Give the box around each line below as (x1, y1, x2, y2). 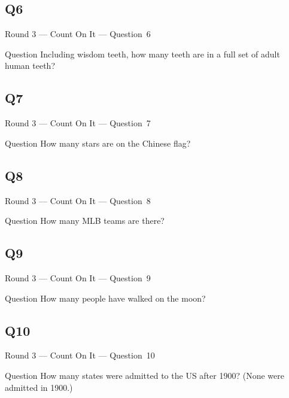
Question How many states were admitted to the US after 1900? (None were (5, 369, 284, 381)
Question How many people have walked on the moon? (5, 291, 206, 304)
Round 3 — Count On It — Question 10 (5, 349, 155, 361)
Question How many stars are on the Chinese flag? (5, 136, 191, 149)
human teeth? (5, 59, 55, 72)
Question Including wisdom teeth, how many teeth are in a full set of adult (5, 47, 280, 60)
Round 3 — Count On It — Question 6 (5, 28, 151, 40)
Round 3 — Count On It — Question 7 (5, 117, 151, 129)
